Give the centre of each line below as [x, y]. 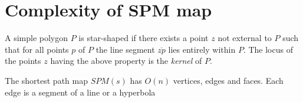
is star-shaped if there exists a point [144, 38]
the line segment [125, 49]
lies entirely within [202, 49]
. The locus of [268, 49]
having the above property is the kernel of [126, 61]
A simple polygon [37, 38]
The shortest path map [46, 80]
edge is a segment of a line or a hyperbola [80, 92]
